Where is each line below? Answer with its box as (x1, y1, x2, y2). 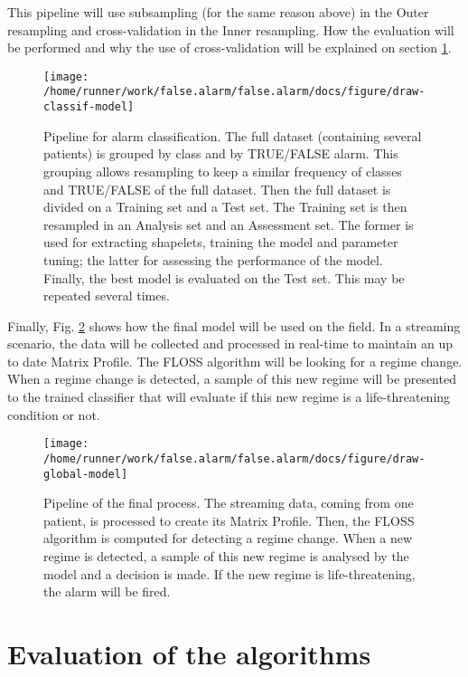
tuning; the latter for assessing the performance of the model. (43, 250, 383, 269)
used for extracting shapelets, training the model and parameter (43, 233, 398, 252)
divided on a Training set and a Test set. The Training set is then (43, 197, 407, 216)
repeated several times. (43, 286, 170, 305)
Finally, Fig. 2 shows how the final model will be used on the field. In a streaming (7, 316, 461, 335)
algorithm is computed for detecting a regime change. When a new (43, 529, 413, 548)
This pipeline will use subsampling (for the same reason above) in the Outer (7, 3, 429, 21)
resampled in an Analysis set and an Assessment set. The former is (43, 215, 414, 234)
